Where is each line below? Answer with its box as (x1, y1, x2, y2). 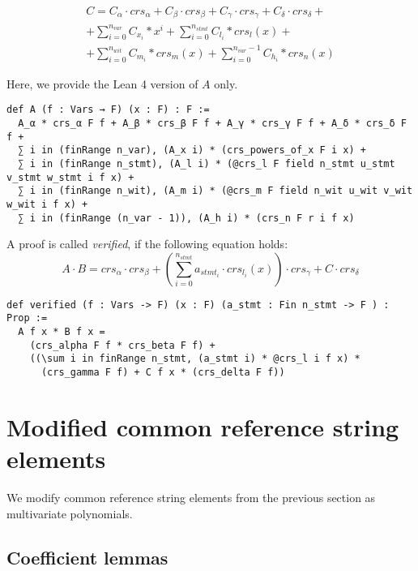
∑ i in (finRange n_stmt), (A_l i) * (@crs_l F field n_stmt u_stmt (18, 157, 395, 170)
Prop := (6, 312, 48, 324)
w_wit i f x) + (6, 198, 88, 210)
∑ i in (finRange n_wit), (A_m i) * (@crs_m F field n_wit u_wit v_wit (18, 185, 413, 197)
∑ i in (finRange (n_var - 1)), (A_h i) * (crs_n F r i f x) (18, 212, 355, 224)
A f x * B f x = (18, 326, 105, 338)
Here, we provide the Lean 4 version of (6, 75, 198, 92)
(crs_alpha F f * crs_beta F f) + (29, 339, 215, 351)
